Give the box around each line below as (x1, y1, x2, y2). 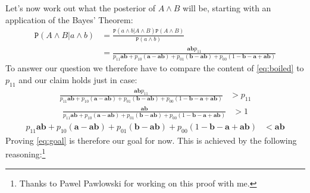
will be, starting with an (183, 2, 271, 14)
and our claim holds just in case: (18, 73, 137, 86)
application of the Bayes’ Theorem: (5, 13, 133, 26)
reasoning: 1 (5, 146, 46, 160)
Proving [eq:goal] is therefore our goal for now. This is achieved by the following (5, 134, 297, 146)
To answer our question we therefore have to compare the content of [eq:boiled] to (5, 62, 304, 74)
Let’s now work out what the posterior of (5, 2, 156, 14)
